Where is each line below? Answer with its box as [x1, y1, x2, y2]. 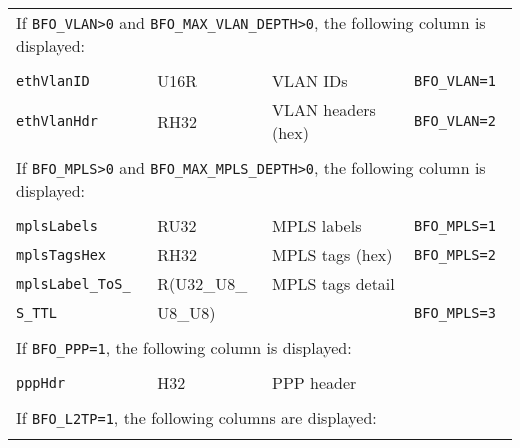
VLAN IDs [272, 69, 348, 92]
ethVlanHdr [16, 113, 98, 129]
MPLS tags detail [272, 272, 395, 295]
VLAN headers [272, 98, 376, 121]
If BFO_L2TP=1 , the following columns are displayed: [16, 406, 377, 429]
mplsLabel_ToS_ [16, 275, 131, 292]
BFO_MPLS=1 [414, 217, 496, 234]
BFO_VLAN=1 [414, 72, 496, 89]
